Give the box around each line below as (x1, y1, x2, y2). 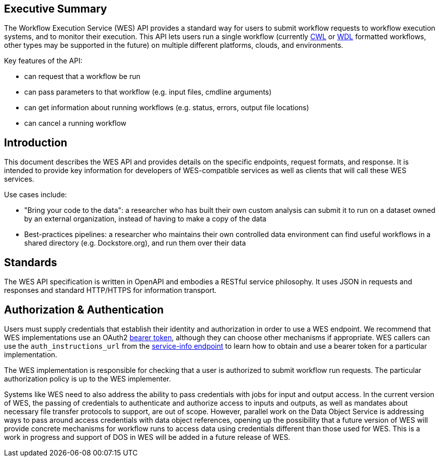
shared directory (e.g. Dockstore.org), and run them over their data (24, 239, 246, 248)
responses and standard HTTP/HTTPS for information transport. (4, 286, 217, 295)
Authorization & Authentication (4, 303, 164, 316)
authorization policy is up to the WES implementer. (4, 374, 171, 383)
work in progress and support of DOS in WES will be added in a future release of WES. (4, 432, 290, 441)
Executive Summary (4, 3, 107, 15)
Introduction (4, 136, 67, 149)
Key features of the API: (4, 56, 83, 65)
